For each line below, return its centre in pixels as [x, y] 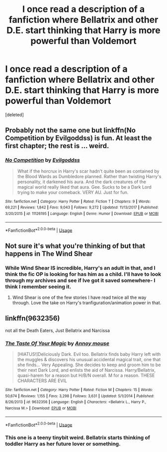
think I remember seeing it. [38, 286]
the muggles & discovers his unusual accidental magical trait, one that [89, 360]
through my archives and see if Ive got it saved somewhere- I [80, 280]
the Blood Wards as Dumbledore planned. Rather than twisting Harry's [89, 176]
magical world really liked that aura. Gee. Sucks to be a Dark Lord [84, 187]
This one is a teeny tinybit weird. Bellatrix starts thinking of [78, 438]
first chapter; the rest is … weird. [57, 146]
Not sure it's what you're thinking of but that [75, 246]
